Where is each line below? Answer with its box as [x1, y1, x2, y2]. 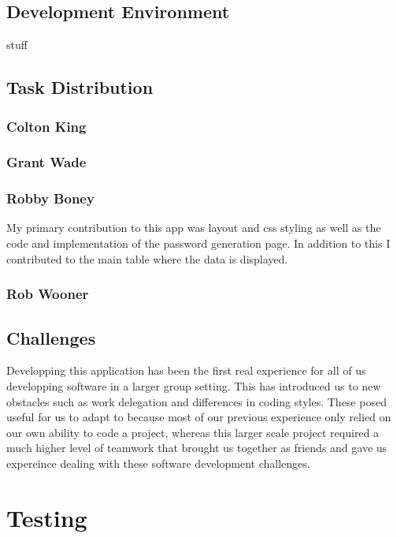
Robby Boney [6, 189, 95, 208]
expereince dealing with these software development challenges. [6, 454, 310, 471]
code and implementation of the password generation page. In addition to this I [6, 235, 391, 252]
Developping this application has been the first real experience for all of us [6, 362, 366, 379]
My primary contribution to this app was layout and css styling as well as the [6, 219, 381, 236]
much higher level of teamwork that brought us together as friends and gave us [6, 439, 388, 456]
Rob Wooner [6, 284, 89, 304]
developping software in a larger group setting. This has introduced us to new [6, 377, 381, 394]
